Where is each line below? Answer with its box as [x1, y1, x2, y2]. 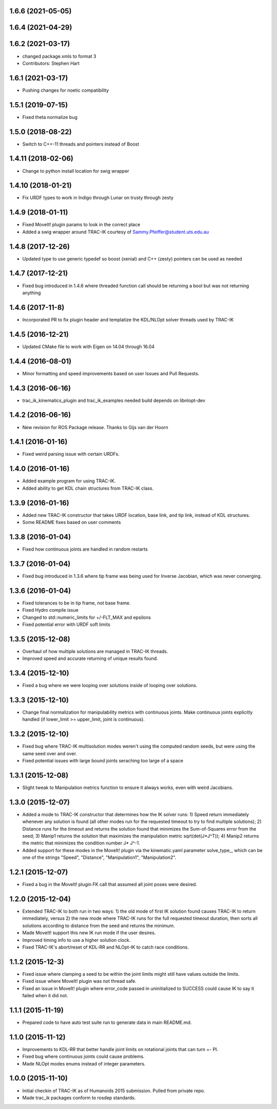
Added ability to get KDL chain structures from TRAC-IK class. [22, 485, 154, 491]
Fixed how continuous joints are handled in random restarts [22, 546, 148, 552]
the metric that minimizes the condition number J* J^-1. [22, 840, 141, 846]
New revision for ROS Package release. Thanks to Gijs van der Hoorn [22, 424, 169, 430]
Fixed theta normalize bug [22, 114, 78, 120]
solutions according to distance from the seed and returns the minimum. [22, 922, 175, 929]
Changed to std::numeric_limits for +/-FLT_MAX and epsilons [22, 614, 151, 620]
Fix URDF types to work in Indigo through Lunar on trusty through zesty [22, 195, 174, 201]
